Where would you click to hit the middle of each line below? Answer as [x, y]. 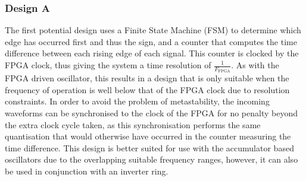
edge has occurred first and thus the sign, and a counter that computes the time [151, 41]
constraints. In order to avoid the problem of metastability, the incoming [137, 101]
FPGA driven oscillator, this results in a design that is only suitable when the [147, 78]
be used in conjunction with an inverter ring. [87, 171]
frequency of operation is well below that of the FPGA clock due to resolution [147, 89]
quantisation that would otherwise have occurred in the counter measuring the [148, 136]
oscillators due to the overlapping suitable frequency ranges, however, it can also [152, 159]
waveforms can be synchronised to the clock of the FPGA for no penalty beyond [151, 113]
